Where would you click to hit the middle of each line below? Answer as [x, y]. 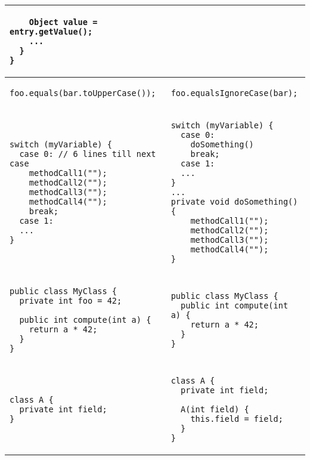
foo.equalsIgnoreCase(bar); [234, 93]
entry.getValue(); [51, 32]
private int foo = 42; [71, 301]
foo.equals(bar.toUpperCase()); [83, 93]
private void [200, 202]
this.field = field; [237, 419]
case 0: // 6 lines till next [88, 154]
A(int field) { [215, 409]
